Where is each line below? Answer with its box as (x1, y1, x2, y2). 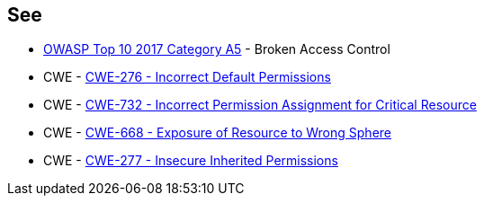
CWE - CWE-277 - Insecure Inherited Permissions (43, 153, 338, 169)
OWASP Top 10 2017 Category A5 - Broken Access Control (43, 41, 390, 57)
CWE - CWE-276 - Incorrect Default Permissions (43, 69, 331, 85)
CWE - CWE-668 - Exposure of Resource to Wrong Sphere (43, 125, 392, 141)
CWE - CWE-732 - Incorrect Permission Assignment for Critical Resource (43, 97, 477, 113)
